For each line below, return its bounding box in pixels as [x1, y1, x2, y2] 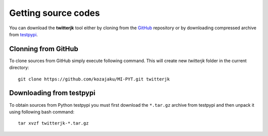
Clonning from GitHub [9, 45, 78, 53]
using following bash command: [9, 109, 74, 115]
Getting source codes [9, 7, 100, 18]
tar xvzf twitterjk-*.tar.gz [18, 121, 89, 126]
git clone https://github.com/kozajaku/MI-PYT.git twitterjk [18, 76, 170, 82]
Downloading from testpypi [9, 89, 96, 97]
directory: [9, 65, 29, 70]
